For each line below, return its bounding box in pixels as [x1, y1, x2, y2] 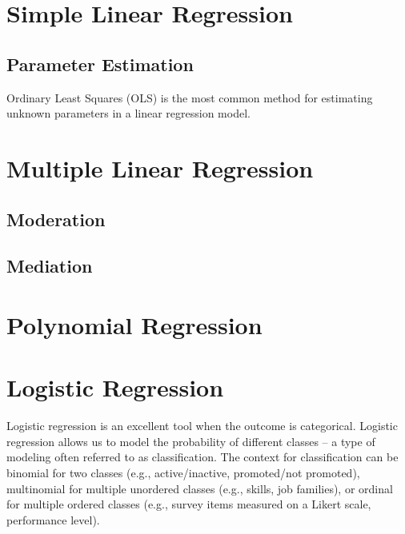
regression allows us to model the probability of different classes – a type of [6, 432, 375, 449]
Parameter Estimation [6, 51, 194, 76]
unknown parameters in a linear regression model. [6, 105, 251, 122]
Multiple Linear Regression [6, 151, 314, 184]
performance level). [6, 511, 100, 528]
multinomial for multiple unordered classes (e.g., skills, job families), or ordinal [6, 480, 393, 496]
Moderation [6, 206, 106, 231]
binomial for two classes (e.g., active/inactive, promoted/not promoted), [6, 464, 360, 480]
